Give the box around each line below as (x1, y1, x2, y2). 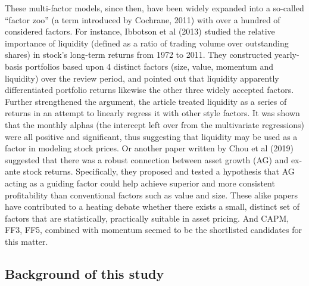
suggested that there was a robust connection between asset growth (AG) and (5, 153, 289, 166)
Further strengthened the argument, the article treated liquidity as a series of (5, 95, 287, 107)
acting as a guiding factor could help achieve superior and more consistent (5, 176, 275, 189)
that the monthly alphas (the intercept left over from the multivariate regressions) (5, 118, 304, 130)
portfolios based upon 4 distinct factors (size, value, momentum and (25, 60, 273, 72)
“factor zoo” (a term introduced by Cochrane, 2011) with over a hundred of (5, 13, 280, 26)
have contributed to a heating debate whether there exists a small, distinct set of (5, 200, 300, 213)
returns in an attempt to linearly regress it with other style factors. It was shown (5, 107, 300, 119)
